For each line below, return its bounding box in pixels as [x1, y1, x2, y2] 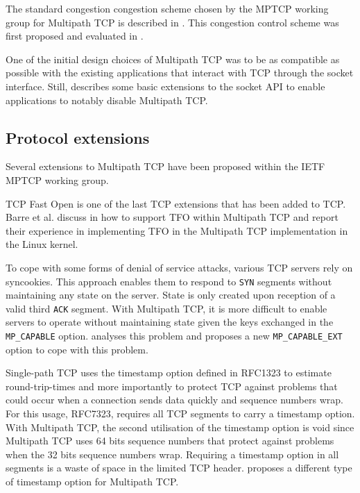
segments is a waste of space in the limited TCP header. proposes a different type [6, 460, 352, 475]
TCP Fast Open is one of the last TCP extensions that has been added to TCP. [6, 196, 346, 210]
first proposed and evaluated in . [6, 28, 144, 43]
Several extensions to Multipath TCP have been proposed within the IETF [6, 159, 325, 174]
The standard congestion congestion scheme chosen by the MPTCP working [6, 1, 329, 15]
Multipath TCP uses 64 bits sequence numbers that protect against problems [6, 433, 334, 448]
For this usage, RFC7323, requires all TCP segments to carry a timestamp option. [6, 406, 355, 421]
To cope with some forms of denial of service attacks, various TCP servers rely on [6, 260, 353, 274]
